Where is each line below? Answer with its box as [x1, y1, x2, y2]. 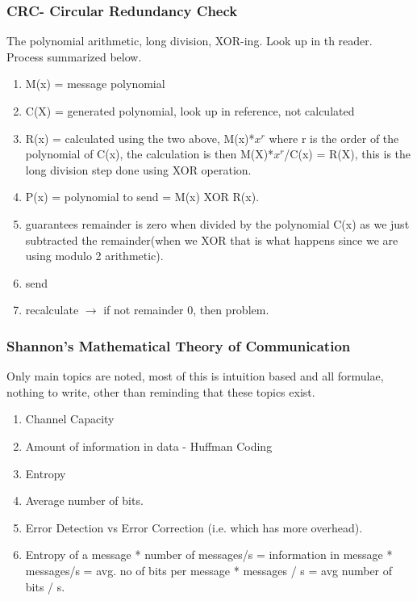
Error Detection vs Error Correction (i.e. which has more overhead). [25, 519, 363, 536]
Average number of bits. [25, 492, 144, 509]
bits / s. [25, 578, 65, 595]
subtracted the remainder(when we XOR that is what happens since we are [25, 231, 398, 248]
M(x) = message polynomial [25, 75, 165, 92]
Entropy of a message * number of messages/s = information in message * [25, 546, 393, 563]
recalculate [25, 301, 79, 318]
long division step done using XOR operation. [25, 161, 252, 178]
